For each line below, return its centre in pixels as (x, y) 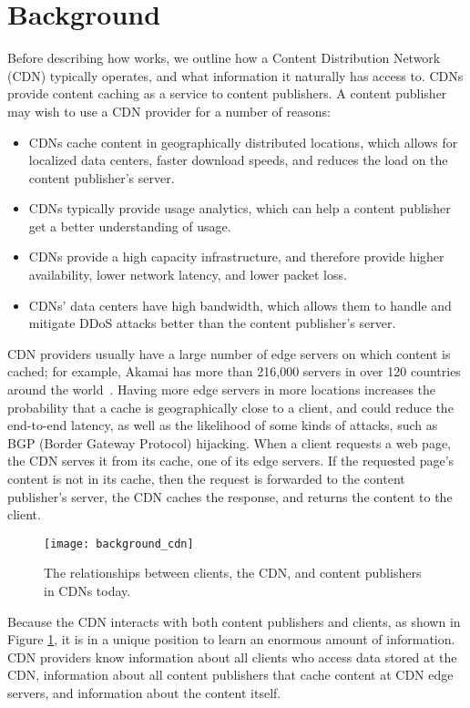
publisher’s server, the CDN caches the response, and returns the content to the (230, 496)
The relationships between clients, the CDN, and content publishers (233, 573)
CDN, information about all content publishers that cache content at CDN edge (230, 675)
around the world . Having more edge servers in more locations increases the (222, 390)
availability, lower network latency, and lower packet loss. (188, 275)
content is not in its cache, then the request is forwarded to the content (206, 478)
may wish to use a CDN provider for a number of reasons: (169, 111)
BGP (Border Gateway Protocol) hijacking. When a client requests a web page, (229, 442)
